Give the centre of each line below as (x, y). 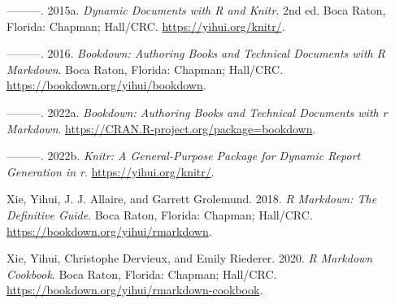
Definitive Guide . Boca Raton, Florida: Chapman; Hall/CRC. (160, 214)
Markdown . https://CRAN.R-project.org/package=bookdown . (161, 128)
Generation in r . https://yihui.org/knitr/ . (111, 171)
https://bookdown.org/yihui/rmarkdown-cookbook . (135, 290)
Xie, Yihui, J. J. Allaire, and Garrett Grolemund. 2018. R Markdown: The (192, 199)
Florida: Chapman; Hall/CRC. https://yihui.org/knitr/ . (146, 26)
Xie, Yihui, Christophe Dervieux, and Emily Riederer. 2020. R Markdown (190, 258)
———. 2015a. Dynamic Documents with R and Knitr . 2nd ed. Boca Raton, (196, 10)
